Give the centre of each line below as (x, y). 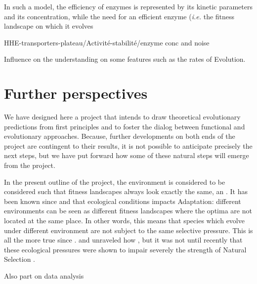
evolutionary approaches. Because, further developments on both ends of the (120, 136)
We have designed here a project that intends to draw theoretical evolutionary (122, 117)
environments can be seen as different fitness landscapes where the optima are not (128, 211)
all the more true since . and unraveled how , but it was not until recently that (123, 240)
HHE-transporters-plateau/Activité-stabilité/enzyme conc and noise (107, 42)
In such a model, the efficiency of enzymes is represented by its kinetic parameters (128, 6)
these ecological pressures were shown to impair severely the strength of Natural (125, 249)
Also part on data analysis (44, 276)
